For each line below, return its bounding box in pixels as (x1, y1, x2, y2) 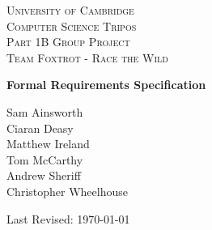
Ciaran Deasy (6, 119, 74, 136)
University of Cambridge (6, 2, 134, 18)
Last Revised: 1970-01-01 (6, 210, 130, 227)
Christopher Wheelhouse (6, 182, 128, 199)
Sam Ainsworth (6, 103, 83, 120)
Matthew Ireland (6, 135, 90, 152)
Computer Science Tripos (6, 17, 137, 34)
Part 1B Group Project (6, 33, 130, 50)
